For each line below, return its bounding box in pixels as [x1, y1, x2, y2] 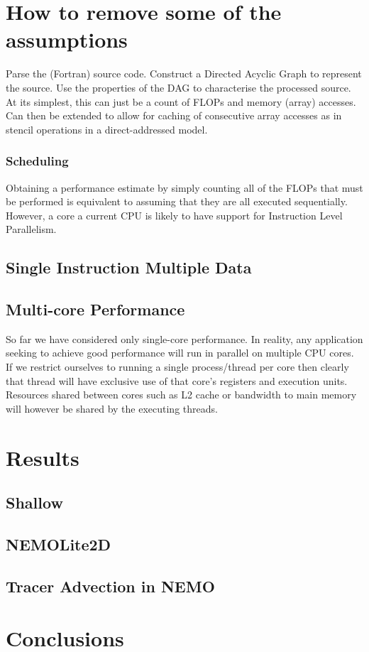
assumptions [6, 25, 128, 54]
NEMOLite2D [6, 533, 111, 555]
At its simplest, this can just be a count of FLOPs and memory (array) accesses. [6, 94, 356, 109]
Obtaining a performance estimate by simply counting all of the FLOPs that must [6, 180, 363, 195]
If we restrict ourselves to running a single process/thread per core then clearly [6, 359, 349, 374]
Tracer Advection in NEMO [6, 575, 215, 597]
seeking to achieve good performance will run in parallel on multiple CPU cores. [6, 345, 354, 360]
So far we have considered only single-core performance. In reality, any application [6, 331, 363, 346]
